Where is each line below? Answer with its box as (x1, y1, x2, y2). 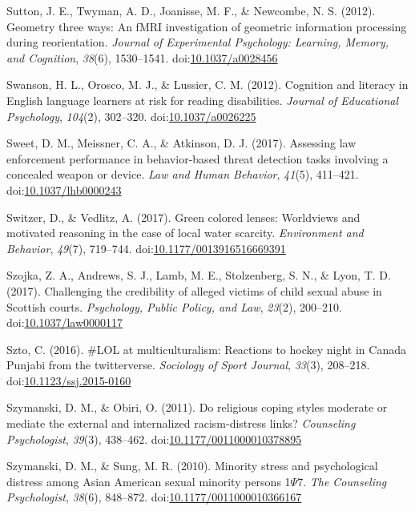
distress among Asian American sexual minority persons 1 (6, 473, 291, 489)
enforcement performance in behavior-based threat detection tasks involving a (6, 150, 389, 167)
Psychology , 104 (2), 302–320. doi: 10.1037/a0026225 (6, 107, 256, 124)
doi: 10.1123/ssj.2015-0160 (6, 372, 131, 388)
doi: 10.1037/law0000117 (6, 314, 123, 331)
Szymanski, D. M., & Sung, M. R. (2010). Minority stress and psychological (6, 457, 378, 474)
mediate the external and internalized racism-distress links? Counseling (6, 415, 356, 432)
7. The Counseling (297, 473, 387, 489)
